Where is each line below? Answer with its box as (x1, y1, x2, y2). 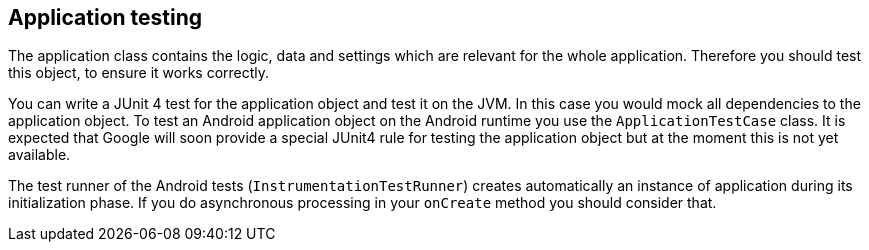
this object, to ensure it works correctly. (8, 64, 270, 82)
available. (8, 146, 71, 164)
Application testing (8, 5, 203, 30)
